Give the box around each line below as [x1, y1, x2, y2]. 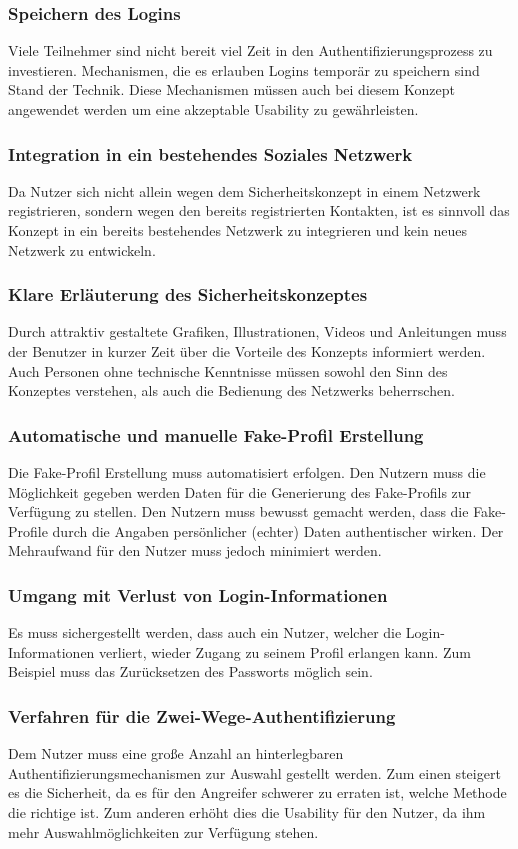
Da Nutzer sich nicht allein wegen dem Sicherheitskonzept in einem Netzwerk [8, 180, 481, 201]
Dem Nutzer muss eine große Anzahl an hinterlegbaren [8, 743, 344, 764]
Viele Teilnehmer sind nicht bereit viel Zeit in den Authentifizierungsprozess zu [8, 40, 493, 61]
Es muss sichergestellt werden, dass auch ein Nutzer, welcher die [8, 622, 402, 643]
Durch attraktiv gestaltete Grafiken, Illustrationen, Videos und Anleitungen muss [8, 321, 507, 342]
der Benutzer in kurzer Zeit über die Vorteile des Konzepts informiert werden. [8, 341, 486, 361]
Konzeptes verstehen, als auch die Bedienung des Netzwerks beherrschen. [8, 380, 455, 401]
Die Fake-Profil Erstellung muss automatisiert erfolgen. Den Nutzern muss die [8, 462, 486, 482]
